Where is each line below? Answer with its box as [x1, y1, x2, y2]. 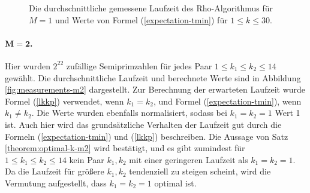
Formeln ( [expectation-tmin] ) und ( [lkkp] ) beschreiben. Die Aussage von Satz [5, 130, 288, 142]
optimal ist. [154, 176, 197, 189]
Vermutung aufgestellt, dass [5, 176, 107, 189]
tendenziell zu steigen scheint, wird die [129, 165, 271, 177]
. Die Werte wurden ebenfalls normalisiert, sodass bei [31, 106, 227, 119]
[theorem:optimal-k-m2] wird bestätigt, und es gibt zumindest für [5, 142, 245, 154]
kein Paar [69, 153, 104, 166]
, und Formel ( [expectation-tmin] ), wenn [153, 94, 302, 107]
